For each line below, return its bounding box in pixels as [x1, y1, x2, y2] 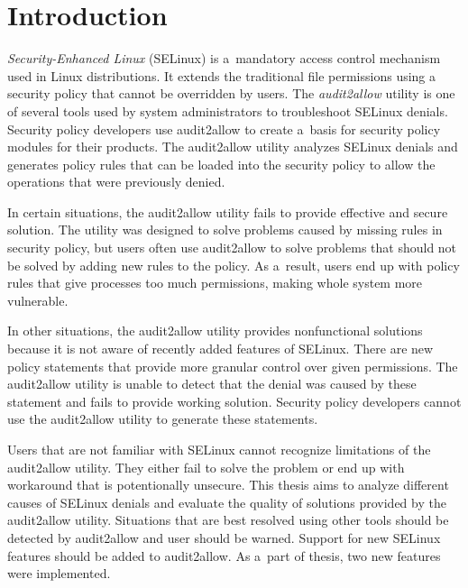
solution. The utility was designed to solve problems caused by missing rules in [7, 220, 443, 239]
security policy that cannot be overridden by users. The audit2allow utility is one [7, 84, 455, 103]
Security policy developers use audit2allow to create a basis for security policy [7, 119, 441, 138]
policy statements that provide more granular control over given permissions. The [7, 356, 458, 375]
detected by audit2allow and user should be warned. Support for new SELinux [7, 528, 441, 547]
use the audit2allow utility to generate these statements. [7, 409, 318, 428]
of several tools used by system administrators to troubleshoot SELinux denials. [7, 101, 448, 120]
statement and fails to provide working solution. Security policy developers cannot [7, 391, 462, 410]
